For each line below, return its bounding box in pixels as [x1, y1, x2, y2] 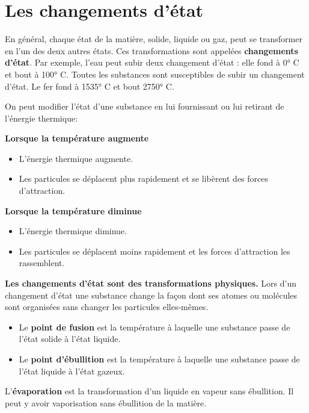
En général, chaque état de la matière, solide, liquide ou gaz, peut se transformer [5, 33, 302, 45]
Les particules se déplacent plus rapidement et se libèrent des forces [19, 172, 269, 185]
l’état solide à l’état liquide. [19, 332, 121, 345]
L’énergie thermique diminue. [19, 225, 127, 237]
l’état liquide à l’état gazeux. [19, 364, 125, 377]
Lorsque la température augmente [5, 132, 149, 144]
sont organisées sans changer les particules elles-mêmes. [5, 300, 209, 313]
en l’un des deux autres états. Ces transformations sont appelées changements [5, 44, 298, 57]
